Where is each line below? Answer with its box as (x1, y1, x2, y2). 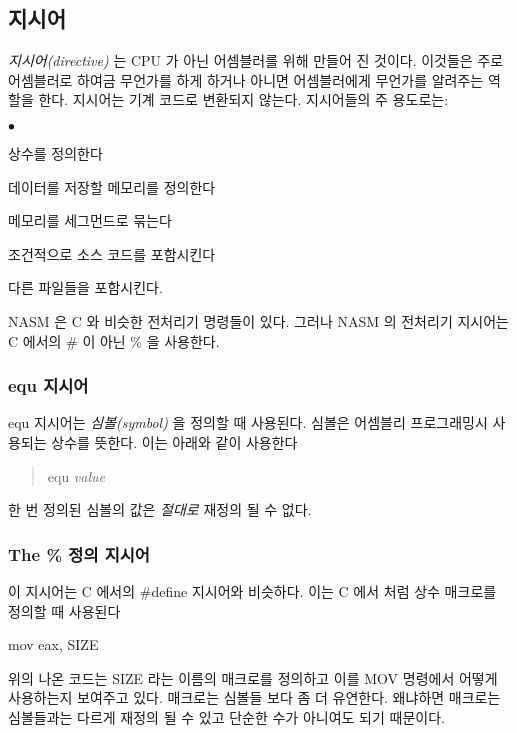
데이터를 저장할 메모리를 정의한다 (8, 176, 216, 197)
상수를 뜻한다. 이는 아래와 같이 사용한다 (51, 431, 298, 452)
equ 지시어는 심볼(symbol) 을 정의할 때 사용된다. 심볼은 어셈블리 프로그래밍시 (8, 412, 488, 433)
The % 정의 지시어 (8, 541, 150, 566)
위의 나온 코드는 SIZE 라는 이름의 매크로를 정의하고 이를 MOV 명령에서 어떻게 (8, 667, 498, 688)
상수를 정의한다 (8, 142, 103, 163)
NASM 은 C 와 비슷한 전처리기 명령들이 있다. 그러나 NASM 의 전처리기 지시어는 (8, 310, 509, 331)
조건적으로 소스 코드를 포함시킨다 (8, 243, 216, 264)
